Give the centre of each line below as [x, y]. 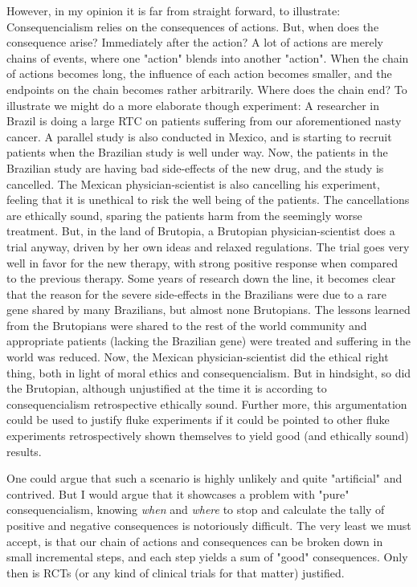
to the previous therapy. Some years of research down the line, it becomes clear [201, 278]
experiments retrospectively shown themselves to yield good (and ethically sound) [208, 436]
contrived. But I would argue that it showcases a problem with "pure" [178, 493]
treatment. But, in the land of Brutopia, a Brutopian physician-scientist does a [201, 231]
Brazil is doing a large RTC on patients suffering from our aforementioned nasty [204, 121]
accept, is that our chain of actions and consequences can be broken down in [195, 541]
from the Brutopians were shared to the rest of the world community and [187, 325]
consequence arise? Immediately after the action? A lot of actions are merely [195, 42]
